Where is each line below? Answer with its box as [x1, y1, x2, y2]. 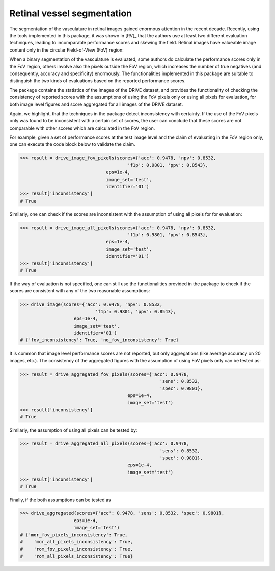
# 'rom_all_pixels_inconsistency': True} [20, 553, 133, 559]
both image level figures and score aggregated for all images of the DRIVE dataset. [9, 101, 183, 107]
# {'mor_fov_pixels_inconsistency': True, [20, 532, 128, 538]
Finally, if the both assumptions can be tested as [9, 496, 112, 503]
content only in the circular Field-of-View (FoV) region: [9, 46, 124, 53]
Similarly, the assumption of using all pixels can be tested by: [9, 427, 137, 433]
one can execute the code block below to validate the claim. [9, 141, 135, 147]
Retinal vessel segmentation [9, 8, 132, 19]
